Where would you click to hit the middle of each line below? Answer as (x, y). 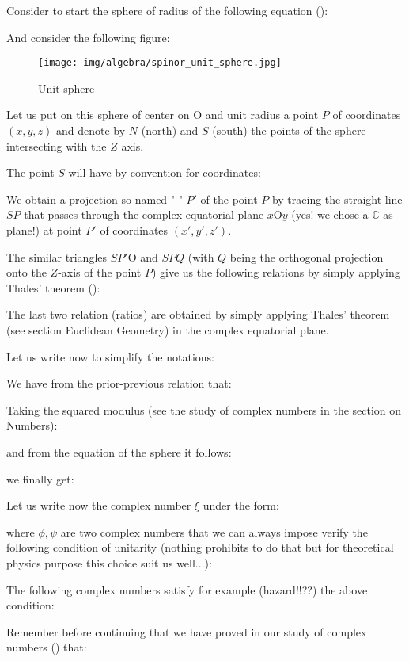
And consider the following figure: (88, 37)
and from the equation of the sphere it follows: (119, 451)
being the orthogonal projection (307, 256)
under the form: (241, 505)
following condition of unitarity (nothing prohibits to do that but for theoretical (200, 547)
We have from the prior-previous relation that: (119, 383)
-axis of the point (100, 272)
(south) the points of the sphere (289, 130)
